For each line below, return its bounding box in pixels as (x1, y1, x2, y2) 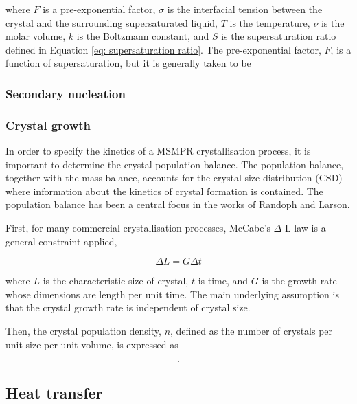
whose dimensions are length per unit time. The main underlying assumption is (5, 287, 339, 301)
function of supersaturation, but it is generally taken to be (5, 56, 251, 70)
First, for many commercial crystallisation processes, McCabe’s (5, 221, 270, 234)
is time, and (198, 273, 249, 288)
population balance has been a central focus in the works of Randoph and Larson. (5, 197, 350, 212)
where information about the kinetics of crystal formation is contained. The (5, 183, 323, 198)
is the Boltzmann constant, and (76, 29, 209, 43)
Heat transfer (5, 381, 103, 403)
